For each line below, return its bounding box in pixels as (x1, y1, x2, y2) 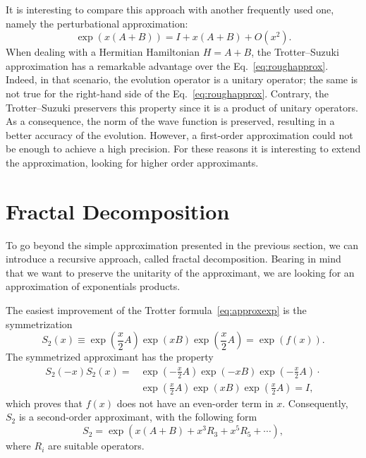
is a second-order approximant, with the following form (18, 409, 257, 424)
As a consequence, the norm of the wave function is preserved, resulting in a (6, 114, 335, 128)
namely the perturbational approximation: (6, 16, 188, 30)
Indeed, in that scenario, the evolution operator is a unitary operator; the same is (6, 72, 358, 87)
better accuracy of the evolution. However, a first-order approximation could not (6, 127, 353, 142)
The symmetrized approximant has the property (6, 349, 214, 364)
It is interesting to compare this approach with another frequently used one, (6, 2, 334, 16)
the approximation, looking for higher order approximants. (6, 155, 259, 169)
